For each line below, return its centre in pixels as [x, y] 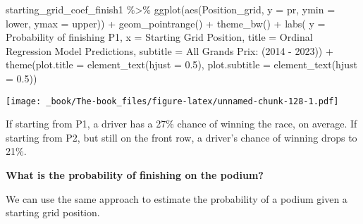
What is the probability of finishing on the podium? [135, 175]
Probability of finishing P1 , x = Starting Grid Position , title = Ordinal [159, 37]
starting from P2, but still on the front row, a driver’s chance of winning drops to [181, 137]
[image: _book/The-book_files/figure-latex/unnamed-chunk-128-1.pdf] [172, 101]
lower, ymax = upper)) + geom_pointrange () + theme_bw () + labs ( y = [166, 23]
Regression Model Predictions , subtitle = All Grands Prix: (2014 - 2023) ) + [170, 50]
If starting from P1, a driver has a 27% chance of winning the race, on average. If [181, 124]
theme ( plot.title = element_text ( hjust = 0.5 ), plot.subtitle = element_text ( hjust [181, 64]
